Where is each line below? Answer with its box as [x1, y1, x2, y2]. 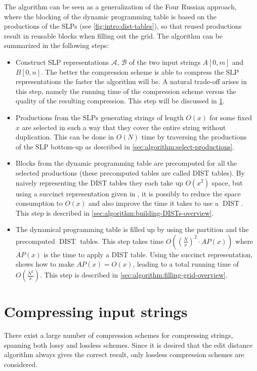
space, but [212, 177, 243, 187]
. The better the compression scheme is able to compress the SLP [41, 66, 239, 77]
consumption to [15, 198, 63, 208]
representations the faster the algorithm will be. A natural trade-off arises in [15, 76, 247, 87]
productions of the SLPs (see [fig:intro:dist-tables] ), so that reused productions [4, 21, 242, 31]
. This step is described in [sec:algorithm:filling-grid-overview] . [40, 270, 228, 280]
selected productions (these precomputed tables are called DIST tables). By [15, 167, 245, 178]
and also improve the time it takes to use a [88, 198, 218, 208]
